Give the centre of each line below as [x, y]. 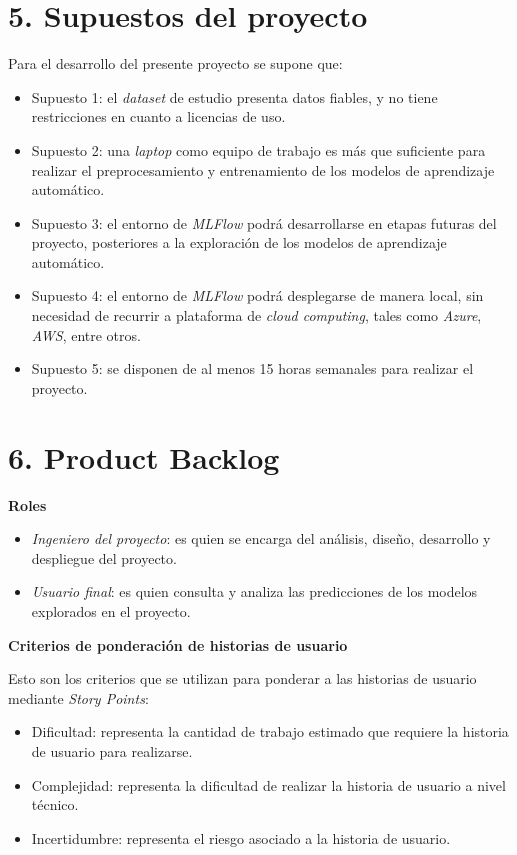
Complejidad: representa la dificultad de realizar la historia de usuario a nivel [268, 784]
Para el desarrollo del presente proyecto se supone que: [175, 63]
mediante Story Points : [78, 697]
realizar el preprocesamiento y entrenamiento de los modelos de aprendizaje [263, 169]
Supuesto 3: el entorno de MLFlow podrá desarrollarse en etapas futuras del [264, 222]
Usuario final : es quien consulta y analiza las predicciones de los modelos [254, 591]
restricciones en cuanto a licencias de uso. [158, 116]
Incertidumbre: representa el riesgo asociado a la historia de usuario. [241, 837]
